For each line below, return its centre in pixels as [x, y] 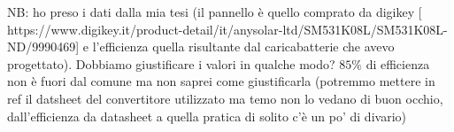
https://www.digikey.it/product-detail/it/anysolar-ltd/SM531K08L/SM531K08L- [227, 29]
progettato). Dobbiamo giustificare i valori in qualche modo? [171, 63]
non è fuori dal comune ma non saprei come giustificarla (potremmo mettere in [221, 81]
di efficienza [398, 63]
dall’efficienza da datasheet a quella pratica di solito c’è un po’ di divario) [207, 116]
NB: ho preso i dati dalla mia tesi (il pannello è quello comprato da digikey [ [215, 12]
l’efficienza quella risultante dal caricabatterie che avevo [243, 47]
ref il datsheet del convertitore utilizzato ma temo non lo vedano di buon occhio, [225, 98]
